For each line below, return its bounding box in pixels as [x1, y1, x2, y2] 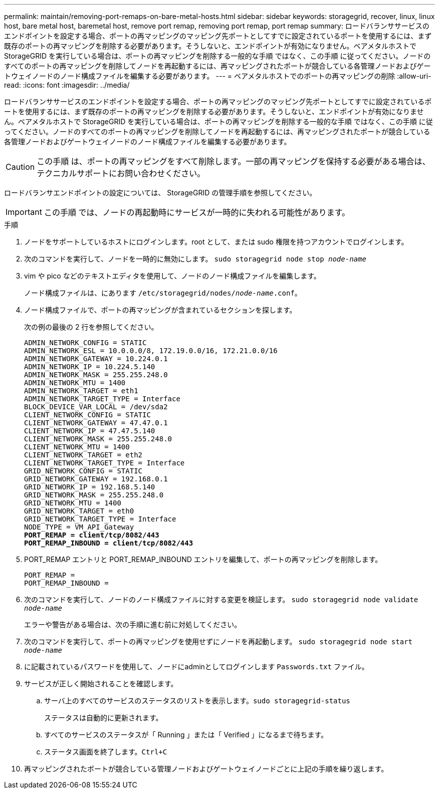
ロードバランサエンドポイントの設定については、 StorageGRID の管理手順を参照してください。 [4, 188, 317, 197]
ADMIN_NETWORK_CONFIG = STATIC [24, 339, 147, 347]
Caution [6, 162, 35, 172]
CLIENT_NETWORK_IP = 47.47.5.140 [24, 427, 155, 435]
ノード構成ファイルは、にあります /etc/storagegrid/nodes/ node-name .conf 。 [24, 289, 302, 297]
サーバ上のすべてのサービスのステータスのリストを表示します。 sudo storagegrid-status [44, 696, 350, 705]
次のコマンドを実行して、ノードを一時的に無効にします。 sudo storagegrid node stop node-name [24, 254, 366, 263]
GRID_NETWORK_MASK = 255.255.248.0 [24, 491, 164, 499]
